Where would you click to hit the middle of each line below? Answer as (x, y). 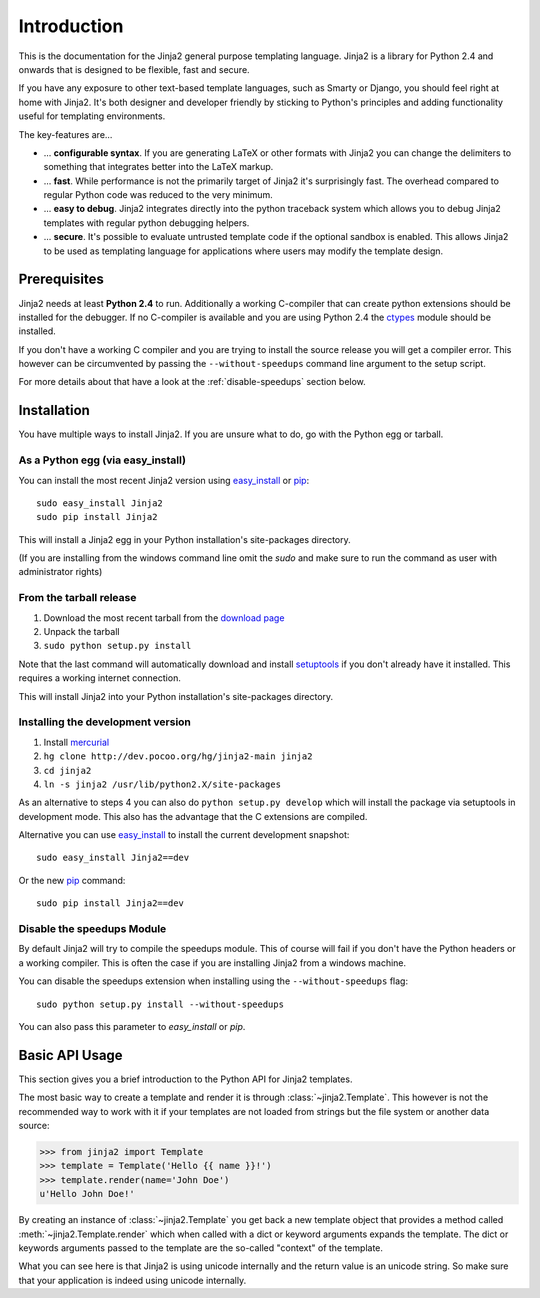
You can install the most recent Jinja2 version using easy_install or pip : (164, 480)
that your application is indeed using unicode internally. (132, 1280)
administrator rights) (60, 572)
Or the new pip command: (72, 880)
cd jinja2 (67, 770)
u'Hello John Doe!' (87, 1194)
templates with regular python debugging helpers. (146, 222)
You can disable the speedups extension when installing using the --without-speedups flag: (213, 981)
